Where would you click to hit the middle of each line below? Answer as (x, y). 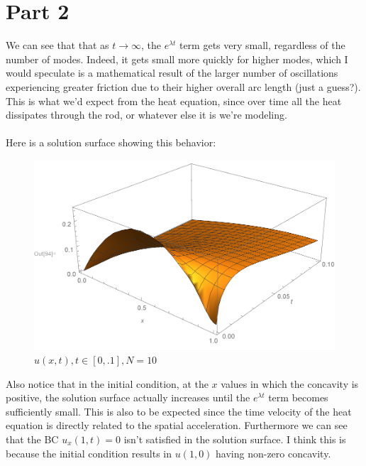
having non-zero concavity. (273, 453)
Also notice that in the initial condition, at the (107, 383)
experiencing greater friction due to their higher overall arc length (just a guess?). (183, 86)
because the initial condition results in (89, 453)
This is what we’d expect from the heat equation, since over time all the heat (174, 101)
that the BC (32, 439)
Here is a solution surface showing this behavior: (111, 142)
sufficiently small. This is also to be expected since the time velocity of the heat (179, 411)
